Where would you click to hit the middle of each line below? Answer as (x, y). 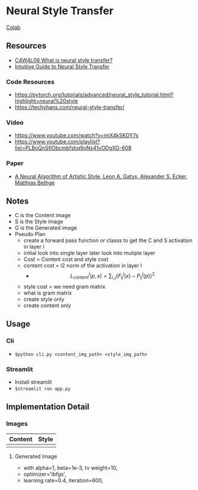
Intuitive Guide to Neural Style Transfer (62, 66)
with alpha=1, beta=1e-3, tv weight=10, (71, 468)
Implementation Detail (48, 407)
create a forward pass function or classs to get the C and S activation (108, 240)
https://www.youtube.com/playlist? (57, 142)
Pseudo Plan (30, 234)
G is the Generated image (46, 228)
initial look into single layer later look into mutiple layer (89, 253)
